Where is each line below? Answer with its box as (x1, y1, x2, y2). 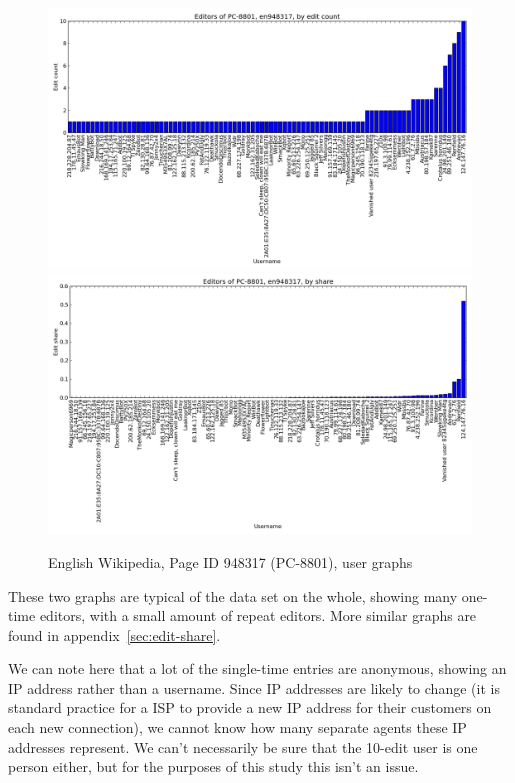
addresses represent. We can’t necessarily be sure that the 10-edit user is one (8, 736, 478, 757)
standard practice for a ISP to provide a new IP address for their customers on (8, 697, 492, 718)
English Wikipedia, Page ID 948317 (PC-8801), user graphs (48, 551, 413, 572)
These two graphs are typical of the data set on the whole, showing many (8, 585, 458, 606)
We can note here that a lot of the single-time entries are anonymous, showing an (8, 658, 507, 679)
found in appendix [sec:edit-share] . (8, 624, 221, 645)
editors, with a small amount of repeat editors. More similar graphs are (39, 605, 477, 626)
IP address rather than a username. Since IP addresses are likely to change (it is (8, 677, 500, 698)
